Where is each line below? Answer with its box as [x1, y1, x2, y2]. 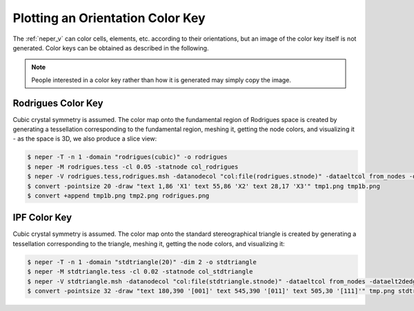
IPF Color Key [12, 212, 72, 223]
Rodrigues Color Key [12, 97, 103, 109]
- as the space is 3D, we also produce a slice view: [12, 134, 157, 143]
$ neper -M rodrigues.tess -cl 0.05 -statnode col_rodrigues [27, 163, 239, 170]
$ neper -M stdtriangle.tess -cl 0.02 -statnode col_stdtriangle [27, 268, 253, 276]
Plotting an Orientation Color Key [12, 10, 206, 26]
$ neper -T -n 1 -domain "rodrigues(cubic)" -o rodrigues [27, 153, 228, 161]
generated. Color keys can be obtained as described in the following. [12, 43, 209, 52]
